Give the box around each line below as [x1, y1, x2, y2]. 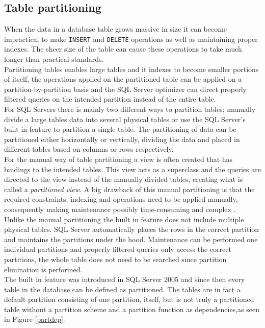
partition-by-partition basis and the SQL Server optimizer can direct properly [4, 83, 247, 94]
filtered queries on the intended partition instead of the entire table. [4, 93, 216, 104]
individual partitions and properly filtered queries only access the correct [4, 244, 231, 254]
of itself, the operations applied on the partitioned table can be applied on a [4, 74, 242, 84]
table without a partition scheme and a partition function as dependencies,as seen [4, 303, 259, 314]
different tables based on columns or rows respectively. [4, 144, 174, 154]
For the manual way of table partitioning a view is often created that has [4, 153, 233, 164]
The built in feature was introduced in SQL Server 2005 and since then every [4, 274, 245, 285]
